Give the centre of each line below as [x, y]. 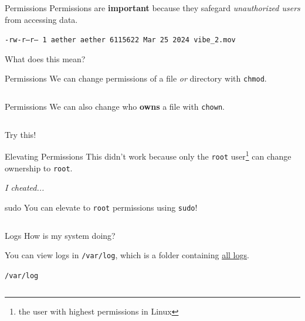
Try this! [21, 134]
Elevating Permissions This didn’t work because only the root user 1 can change [148, 155]
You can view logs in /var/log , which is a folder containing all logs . [127, 255]
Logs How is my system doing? [60, 235]
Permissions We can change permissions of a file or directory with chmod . [136, 78]
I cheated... [25, 187]
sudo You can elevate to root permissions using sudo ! [101, 207]
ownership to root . [39, 168]
